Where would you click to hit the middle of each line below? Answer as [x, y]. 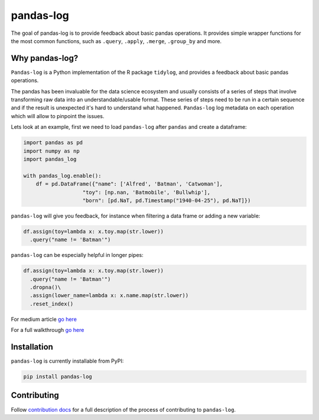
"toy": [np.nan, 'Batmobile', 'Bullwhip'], [147, 192]
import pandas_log [50, 159]
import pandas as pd [53, 143]
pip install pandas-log [58, 377]
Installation [32, 346]
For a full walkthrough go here [48, 330]
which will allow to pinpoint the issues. [58, 116]
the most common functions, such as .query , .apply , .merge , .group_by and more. [116, 41]
